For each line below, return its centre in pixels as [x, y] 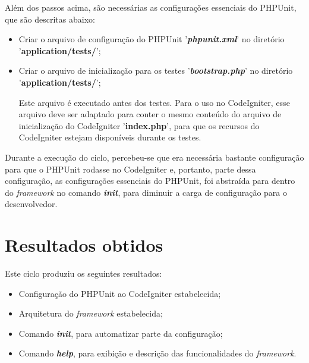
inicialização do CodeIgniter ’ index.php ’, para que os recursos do [139, 125]
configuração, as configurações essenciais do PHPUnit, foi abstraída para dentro [150, 181]
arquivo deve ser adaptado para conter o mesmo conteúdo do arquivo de [150, 114]
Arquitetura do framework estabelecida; [91, 313]
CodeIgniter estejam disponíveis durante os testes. [110, 137]
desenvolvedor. [31, 204]
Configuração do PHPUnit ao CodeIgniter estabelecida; [120, 293]
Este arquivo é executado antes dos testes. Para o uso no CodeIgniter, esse [154, 102]
